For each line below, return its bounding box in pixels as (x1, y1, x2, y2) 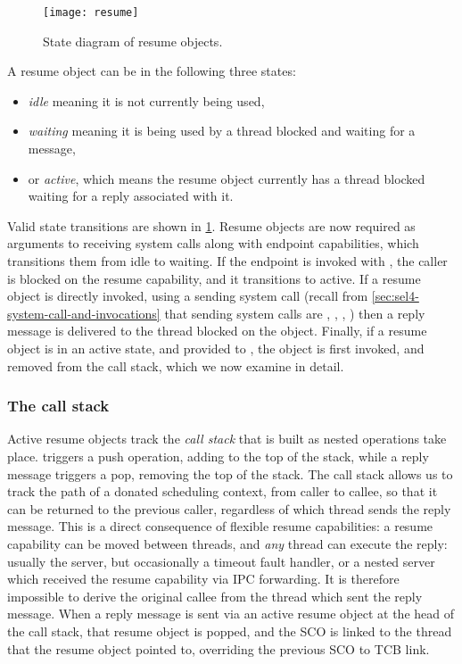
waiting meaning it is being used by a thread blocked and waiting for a (28, 121, 416, 140)
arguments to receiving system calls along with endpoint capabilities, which (7, 234, 419, 253)
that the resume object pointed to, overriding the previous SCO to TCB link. (7, 639, 430, 658)
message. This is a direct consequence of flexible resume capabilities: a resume (7, 517, 433, 535)
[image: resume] (43, 6, 139, 19)
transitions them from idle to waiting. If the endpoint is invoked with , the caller (7, 252, 448, 270)
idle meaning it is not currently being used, (28, 91, 265, 110)
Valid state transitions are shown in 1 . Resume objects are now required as (7, 216, 416, 235)
